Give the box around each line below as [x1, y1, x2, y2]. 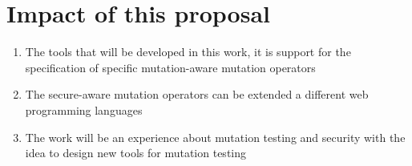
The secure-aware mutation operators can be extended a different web [25, 86, 369, 103]
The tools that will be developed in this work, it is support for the [25, 43, 351, 60]
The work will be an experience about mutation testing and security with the [25, 128, 406, 145]
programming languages [25, 101, 143, 118]
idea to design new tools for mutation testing [25, 144, 247, 161]
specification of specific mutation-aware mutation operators [25, 59, 316, 75]
